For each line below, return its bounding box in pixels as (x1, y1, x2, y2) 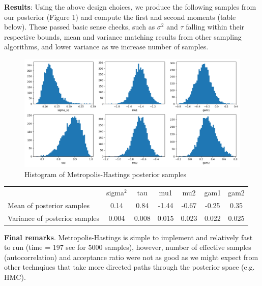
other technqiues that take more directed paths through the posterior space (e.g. (4, 262, 255, 272)
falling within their (186, 21, 245, 32)
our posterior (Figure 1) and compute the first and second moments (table (4, 11, 236, 22)
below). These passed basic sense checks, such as (4, 21, 155, 32)
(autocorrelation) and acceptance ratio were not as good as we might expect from (4, 251, 258, 262)
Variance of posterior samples (8, 212, 100, 223)
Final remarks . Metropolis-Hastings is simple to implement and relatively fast (4, 232, 253, 242)
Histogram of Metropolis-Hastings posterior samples (24, 168, 187, 179)
